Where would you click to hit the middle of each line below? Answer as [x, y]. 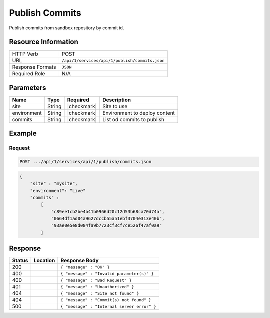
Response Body [80, 261]
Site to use [115, 106]
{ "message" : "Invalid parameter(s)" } [107, 274]
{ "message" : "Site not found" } [100, 293]
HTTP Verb [25, 54]
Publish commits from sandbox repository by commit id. [67, 28]
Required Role [29, 74]
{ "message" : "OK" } [85, 267]
